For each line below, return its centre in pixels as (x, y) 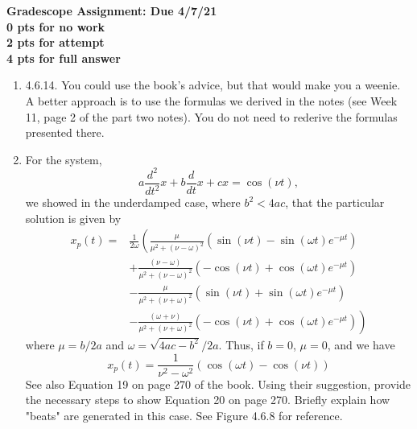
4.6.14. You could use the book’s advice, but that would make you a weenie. (213, 85)
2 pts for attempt (56, 42)
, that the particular (335, 202)
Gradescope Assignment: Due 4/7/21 (112, 10)
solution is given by (73, 218)
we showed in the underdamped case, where (133, 202)
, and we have (361, 344)
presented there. (65, 132)
